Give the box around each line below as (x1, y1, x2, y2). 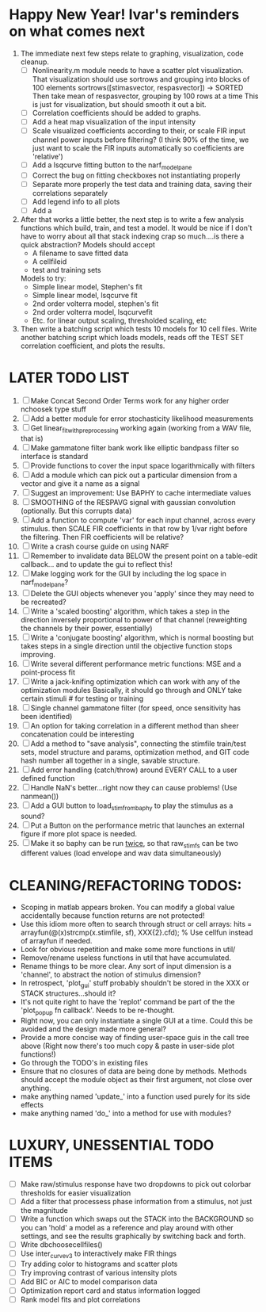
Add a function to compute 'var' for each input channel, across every (30, 515, 256, 525)
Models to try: (20, 273, 66, 283)
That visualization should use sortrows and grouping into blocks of (32, 75, 250, 84)
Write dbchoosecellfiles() (20, 1240, 103, 1249)
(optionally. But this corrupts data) (20, 506, 132, 515)
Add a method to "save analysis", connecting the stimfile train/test (30, 739, 246, 748)
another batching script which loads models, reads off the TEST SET (20, 333, 245, 342)
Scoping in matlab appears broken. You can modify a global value (20, 902, 235, 912)
